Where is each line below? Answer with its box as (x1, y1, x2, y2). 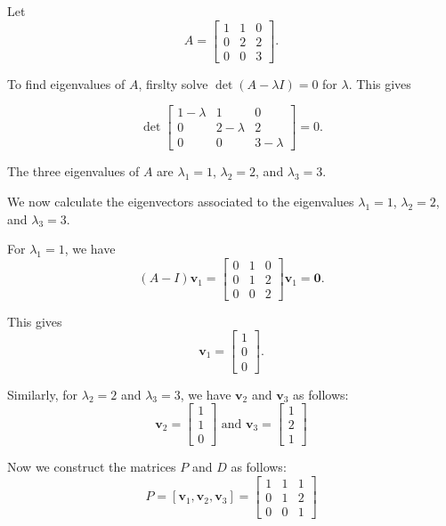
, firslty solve (138, 74, 208, 93)
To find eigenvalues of (7, 74, 126, 93)
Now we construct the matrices (7, 457, 176, 476)
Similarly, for (7, 384, 78, 403)
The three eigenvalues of (7, 162, 140, 181)
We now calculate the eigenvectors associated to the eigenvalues (7, 191, 354, 210)
